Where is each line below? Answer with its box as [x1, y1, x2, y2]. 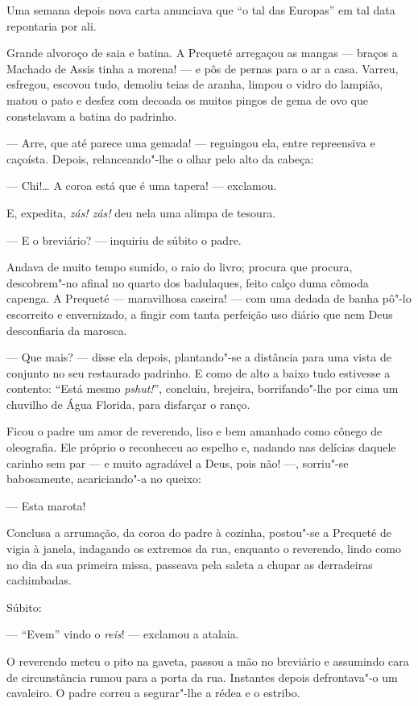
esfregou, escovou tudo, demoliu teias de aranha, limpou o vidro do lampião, [6, 76, 383, 93]
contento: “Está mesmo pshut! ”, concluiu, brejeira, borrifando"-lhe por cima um [6, 380, 399, 397]
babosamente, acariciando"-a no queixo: [6, 470, 201, 487]
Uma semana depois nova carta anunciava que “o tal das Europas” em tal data [6, 2, 395, 18]
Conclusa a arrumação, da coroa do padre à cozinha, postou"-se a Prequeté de [6, 524, 391, 541]
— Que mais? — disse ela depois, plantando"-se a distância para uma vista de [6, 349, 391, 365]
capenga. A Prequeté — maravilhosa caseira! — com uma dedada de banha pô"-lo [6, 290, 412, 307]
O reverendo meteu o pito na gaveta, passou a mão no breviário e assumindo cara [6, 653, 409, 669]
